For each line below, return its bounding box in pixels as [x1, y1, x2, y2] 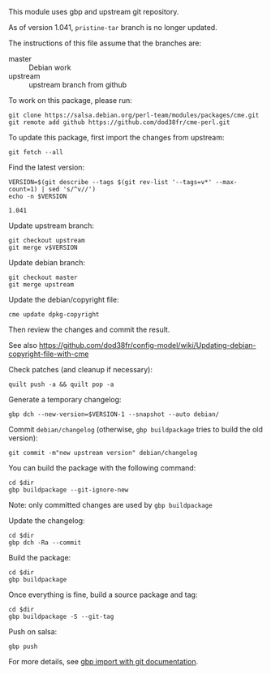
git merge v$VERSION [8, 243, 79, 251]
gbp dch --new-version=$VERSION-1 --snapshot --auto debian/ [8, 410, 220, 419]
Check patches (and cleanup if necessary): [8, 365, 153, 374]
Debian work [28, 62, 71, 72]
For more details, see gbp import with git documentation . [8, 657, 199, 666]
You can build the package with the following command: [8, 463, 196, 473]
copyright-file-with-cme [8, 349, 89, 358]
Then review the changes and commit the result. [8, 324, 170, 334]
